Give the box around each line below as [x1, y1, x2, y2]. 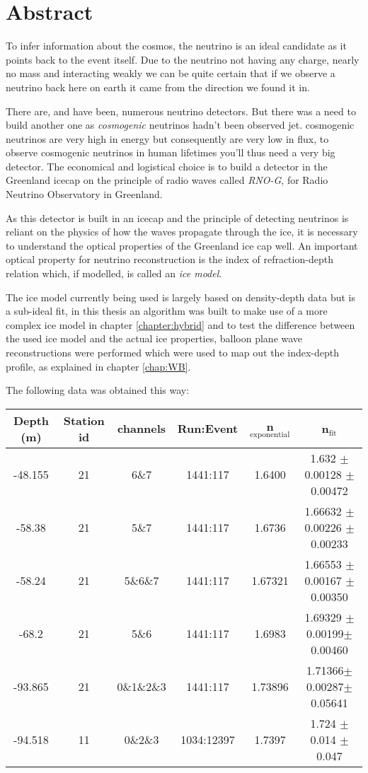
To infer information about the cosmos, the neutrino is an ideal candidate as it [6, 38, 347, 53]
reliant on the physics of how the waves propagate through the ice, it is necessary [6, 224, 358, 239]
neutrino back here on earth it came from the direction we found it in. [6, 79, 310, 94]
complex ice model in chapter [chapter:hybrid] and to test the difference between [6, 317, 355, 332]
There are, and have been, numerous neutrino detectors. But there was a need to [6, 103, 356, 118]
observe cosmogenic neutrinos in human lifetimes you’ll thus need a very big [6, 145, 335, 160]
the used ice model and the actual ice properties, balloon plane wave [6, 331, 303, 346]
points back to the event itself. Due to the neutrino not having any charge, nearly [6, 52, 360, 66]
